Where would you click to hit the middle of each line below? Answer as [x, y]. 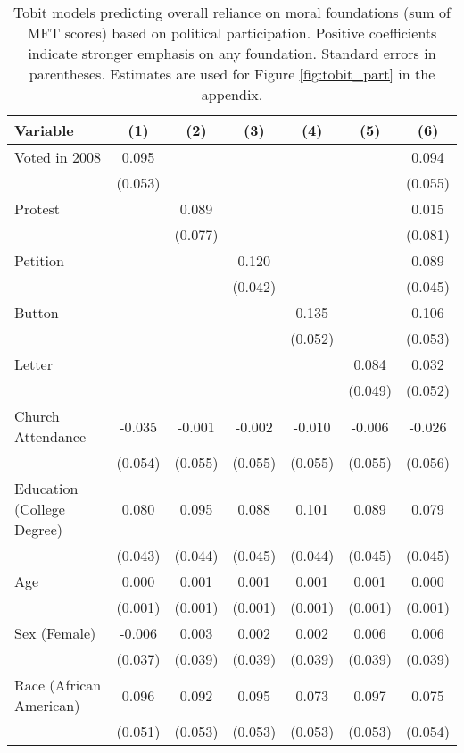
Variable [44, 130]
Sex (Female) [55, 633]
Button [37, 312]
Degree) [39, 529]
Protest [37, 209]
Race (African [58, 685]
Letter [33, 364]
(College [40, 509]
